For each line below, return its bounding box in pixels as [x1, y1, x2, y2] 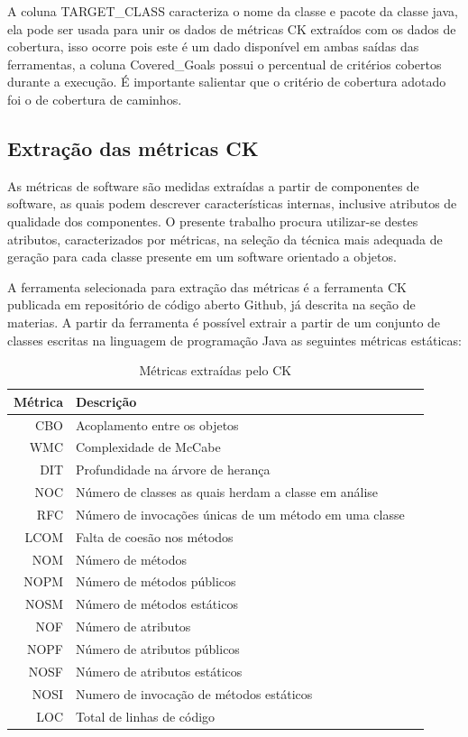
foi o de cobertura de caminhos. [7, 89, 182, 108]
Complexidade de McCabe [76, 438, 221, 456]
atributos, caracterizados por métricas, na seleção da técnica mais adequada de [7, 229, 443, 248]
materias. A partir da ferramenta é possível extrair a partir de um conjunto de [7, 312, 441, 331]
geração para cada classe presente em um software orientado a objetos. [7, 247, 397, 266]
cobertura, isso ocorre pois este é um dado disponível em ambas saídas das [7, 37, 419, 56]
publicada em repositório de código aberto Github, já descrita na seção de [7, 295, 416, 314]
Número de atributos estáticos [76, 661, 243, 680]
